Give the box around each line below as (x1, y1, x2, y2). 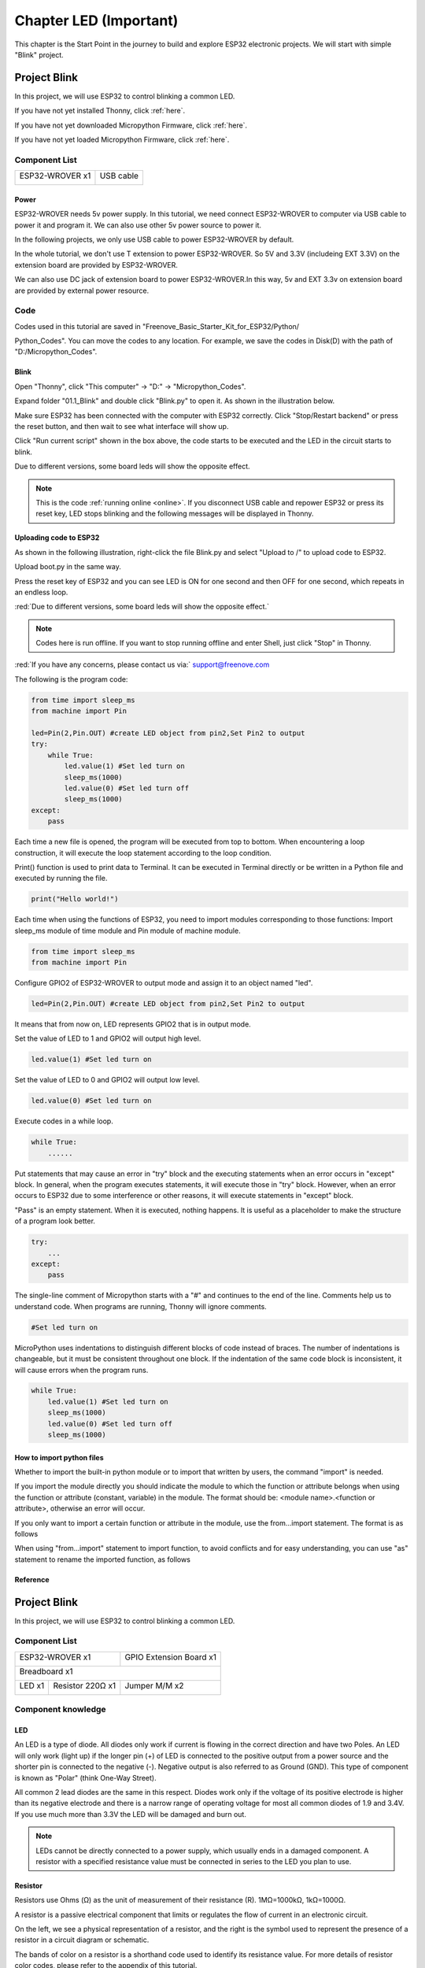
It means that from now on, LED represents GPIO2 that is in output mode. (14, 1019, 251, 1029)
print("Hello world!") (31, 894, 119, 904)
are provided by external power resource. (14, 286, 150, 295)
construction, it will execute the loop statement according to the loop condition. (14, 848, 272, 857)
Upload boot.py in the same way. (14, 562, 121, 572)
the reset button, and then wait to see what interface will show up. (14, 421, 229, 431)
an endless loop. (14, 587, 68, 597)
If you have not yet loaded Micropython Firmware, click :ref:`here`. (14, 135, 230, 145)
